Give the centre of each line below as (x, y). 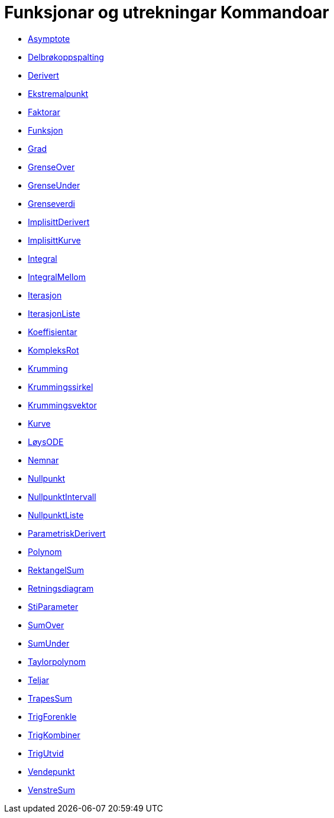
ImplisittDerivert (59, 222)
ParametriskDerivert (67, 533)
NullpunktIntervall (62, 496)
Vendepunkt (51, 771)
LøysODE (46, 442)
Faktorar (44, 112)
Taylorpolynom (57, 661)
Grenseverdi (51, 203)
